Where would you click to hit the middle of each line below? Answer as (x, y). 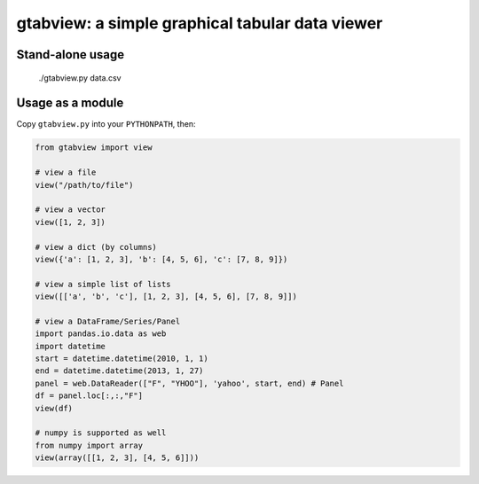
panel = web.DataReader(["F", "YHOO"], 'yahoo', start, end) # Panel (189, 383)
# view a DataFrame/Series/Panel (108, 321)
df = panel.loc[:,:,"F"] (89, 396)
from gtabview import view (94, 148)
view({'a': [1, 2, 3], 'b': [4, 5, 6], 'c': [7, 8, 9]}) (161, 259)
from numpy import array (89, 445)
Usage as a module (70, 103)
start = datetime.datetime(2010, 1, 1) (122, 359)
